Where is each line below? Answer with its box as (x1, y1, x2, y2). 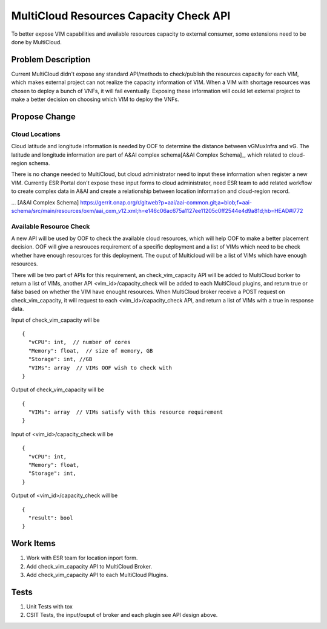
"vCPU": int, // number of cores (28, 339, 131, 346)
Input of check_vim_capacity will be (11, 316, 100, 324)
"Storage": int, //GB (28, 356, 93, 363)
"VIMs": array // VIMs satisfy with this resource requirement (28, 409, 223, 416)
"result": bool (28, 514, 73, 521)
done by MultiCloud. (11, 38, 62, 45)
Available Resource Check (11, 222, 90, 230)
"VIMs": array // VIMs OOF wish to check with (28, 364, 173, 371)
